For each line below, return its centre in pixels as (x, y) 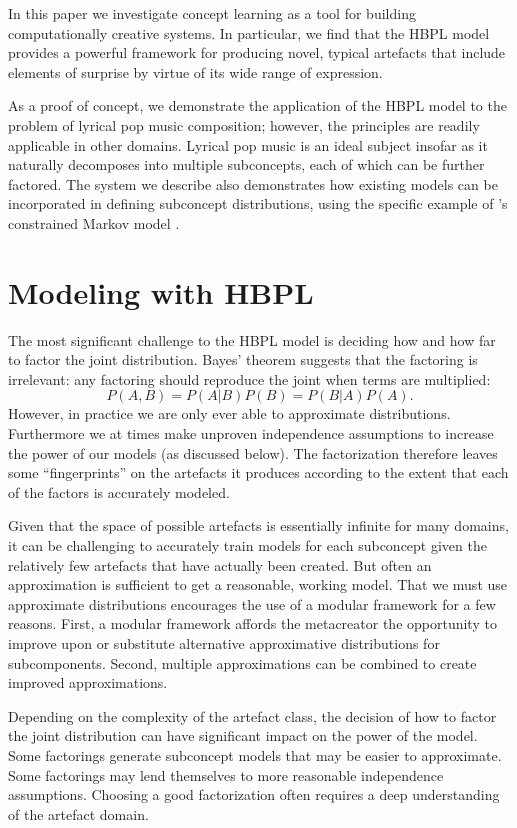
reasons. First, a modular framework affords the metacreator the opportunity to (252, 623)
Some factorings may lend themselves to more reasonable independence (226, 774)
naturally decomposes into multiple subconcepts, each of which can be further (246, 164)
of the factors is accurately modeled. (119, 491)
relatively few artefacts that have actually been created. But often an (220, 564)
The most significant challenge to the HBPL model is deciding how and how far (252, 339)
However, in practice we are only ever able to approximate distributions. (229, 413)
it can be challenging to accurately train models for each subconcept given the (247, 545)
